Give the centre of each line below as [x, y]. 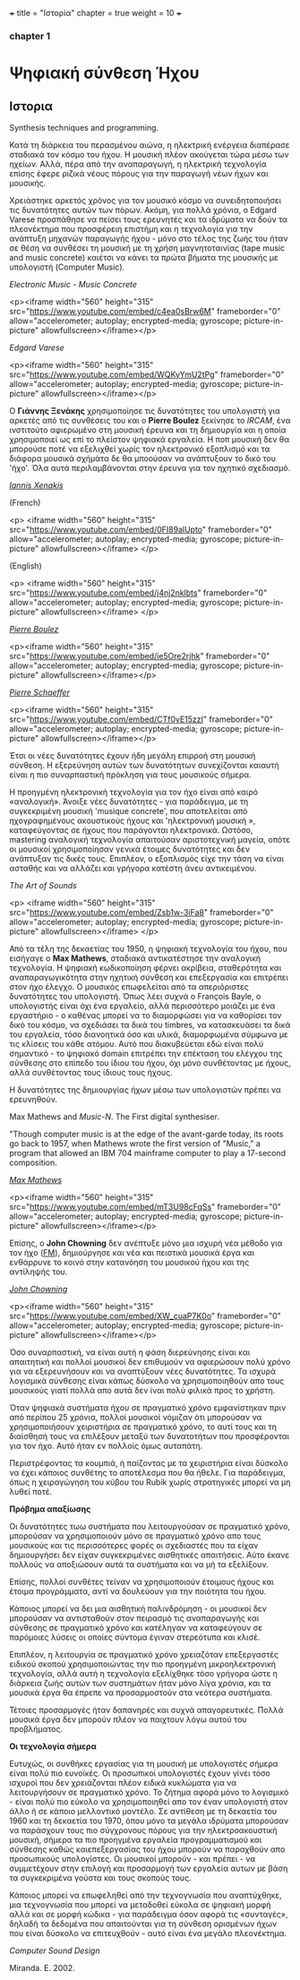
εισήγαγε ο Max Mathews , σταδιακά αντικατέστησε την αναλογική [135, 958]
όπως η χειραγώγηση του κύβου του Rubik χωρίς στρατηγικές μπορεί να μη [150, 1482]
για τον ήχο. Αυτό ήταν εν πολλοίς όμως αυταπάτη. [106, 1445]
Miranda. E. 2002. [43, 1967]
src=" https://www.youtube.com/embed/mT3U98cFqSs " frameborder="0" [146, 1206]
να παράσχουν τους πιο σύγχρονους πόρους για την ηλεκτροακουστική [143, 1830]
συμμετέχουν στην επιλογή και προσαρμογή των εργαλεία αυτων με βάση [149, 1868]
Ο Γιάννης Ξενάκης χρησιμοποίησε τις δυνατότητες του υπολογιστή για [145, 410]
